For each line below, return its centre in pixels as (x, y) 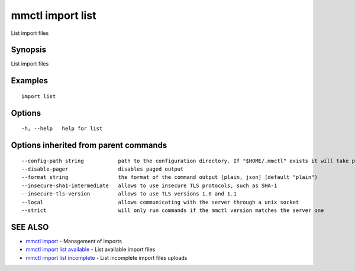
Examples (30, 81)
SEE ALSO (30, 227)
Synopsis (29, 50)
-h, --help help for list (62, 129)
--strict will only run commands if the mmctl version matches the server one (173, 210)
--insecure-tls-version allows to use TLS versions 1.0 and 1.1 (129, 194)
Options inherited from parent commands (89, 146)
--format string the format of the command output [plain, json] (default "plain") (170, 177)
